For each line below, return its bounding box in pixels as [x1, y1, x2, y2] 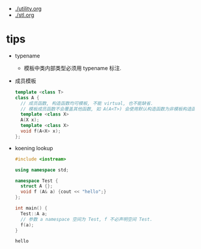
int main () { [14, 205, 48, 211]
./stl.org [14, 11, 35, 19]
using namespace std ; [14, 167, 69, 173]
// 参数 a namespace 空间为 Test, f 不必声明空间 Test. [20, 216, 153, 222]
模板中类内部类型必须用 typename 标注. [23, 64, 121, 71]
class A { [14, 95, 40, 101]
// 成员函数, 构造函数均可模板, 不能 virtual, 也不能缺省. [20, 100, 154, 107]
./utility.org [14, 5, 42, 12]
